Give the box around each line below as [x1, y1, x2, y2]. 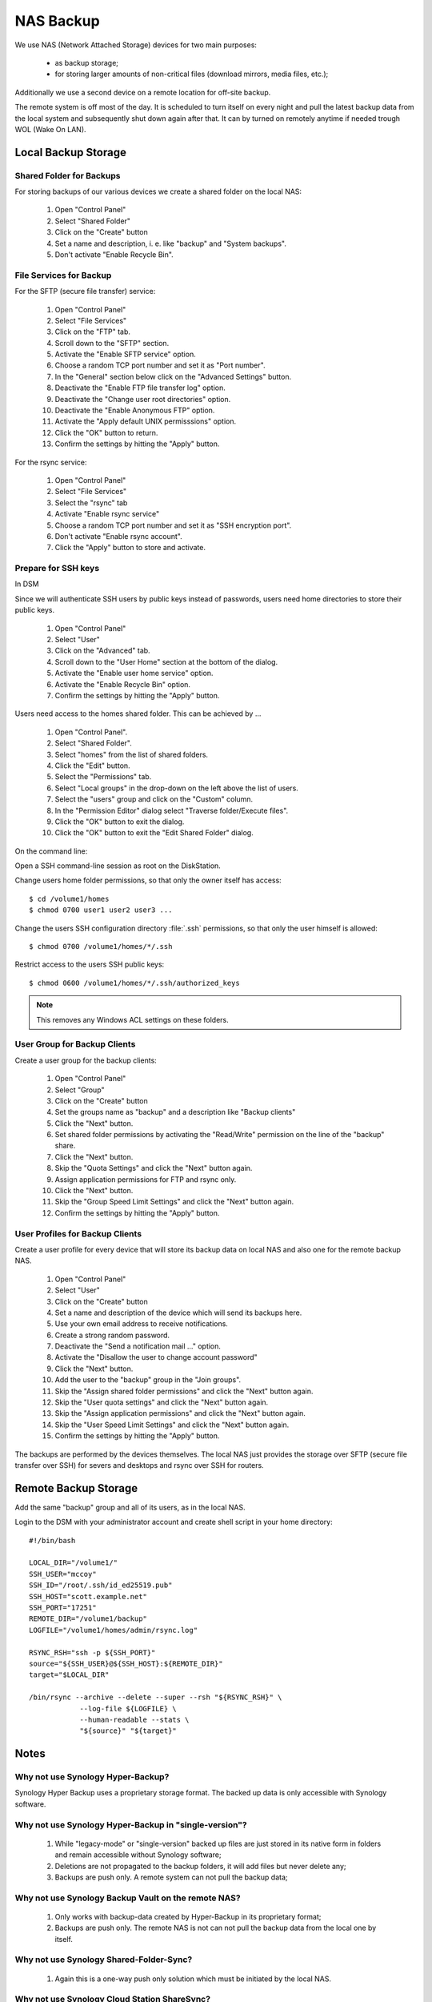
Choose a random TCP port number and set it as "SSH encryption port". [54, 521, 292, 530]
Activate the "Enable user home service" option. [54, 669, 214, 678]
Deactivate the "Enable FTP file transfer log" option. [54, 383, 226, 392]
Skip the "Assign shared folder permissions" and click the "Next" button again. [54, 1386, 314, 1396]
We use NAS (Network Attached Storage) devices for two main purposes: [14, 40, 258, 50]
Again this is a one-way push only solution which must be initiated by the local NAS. [54, 1974, 332, 1984]
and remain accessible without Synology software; [54, 1850, 222, 1859]
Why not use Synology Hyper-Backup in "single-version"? [14, 1819, 247, 1830]
